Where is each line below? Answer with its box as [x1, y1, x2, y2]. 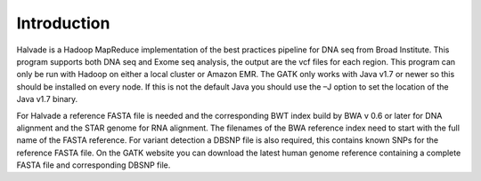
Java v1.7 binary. [16, 94, 78, 105]
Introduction [16, 13, 110, 33]
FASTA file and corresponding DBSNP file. [16, 160, 171, 170]
